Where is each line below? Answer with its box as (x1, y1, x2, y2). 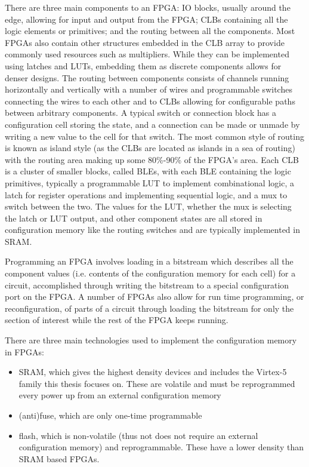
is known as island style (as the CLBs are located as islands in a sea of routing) (5, 142, 295, 154)
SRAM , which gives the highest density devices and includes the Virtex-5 (18, 365, 287, 378)
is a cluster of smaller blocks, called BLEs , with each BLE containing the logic (5, 165, 291, 177)
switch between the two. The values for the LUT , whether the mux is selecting (5, 200, 292, 213)
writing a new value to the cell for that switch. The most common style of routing (5, 130, 304, 142)
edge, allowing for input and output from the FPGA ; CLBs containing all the (5, 13, 288, 25)
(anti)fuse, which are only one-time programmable (18, 409, 202, 421)
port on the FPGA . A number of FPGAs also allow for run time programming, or (5, 290, 304, 303)
